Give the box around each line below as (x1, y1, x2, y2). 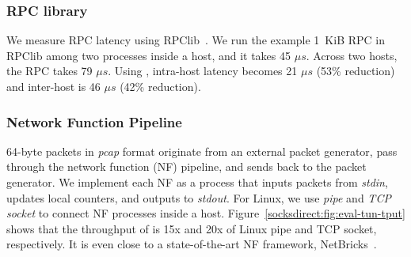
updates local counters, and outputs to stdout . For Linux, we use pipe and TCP (6, 189, 391, 206)
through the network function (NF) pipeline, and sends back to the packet (6, 158, 367, 175)
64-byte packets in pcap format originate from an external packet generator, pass (6, 142, 398, 159)
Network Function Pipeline (6, 111, 182, 131)
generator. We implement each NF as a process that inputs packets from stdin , (6, 174, 388, 190)
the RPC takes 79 (6, 62, 93, 79)
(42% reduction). (120, 78, 201, 94)
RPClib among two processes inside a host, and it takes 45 (6, 47, 291, 63)
